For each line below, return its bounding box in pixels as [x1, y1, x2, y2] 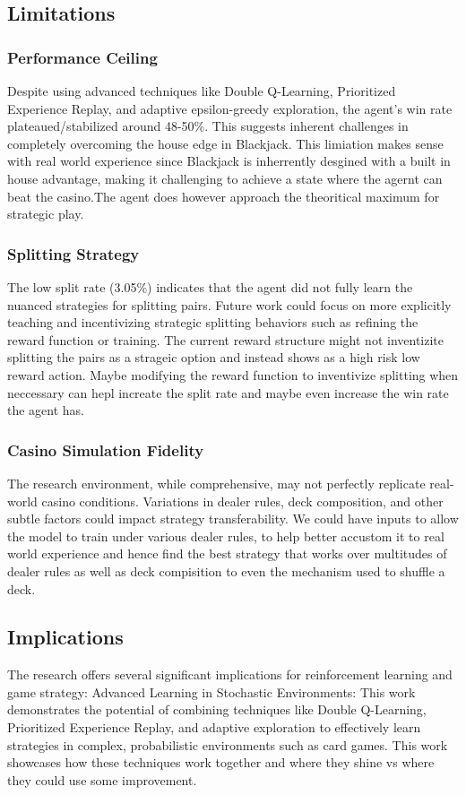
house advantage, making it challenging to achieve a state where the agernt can [7, 169, 443, 187]
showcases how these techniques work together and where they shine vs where [7, 753, 435, 772]
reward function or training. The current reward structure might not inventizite [7, 330, 444, 349]
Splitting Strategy [7, 242, 140, 264]
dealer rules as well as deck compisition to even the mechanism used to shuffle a [7, 561, 445, 580]
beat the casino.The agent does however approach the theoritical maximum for [7, 186, 440, 205]
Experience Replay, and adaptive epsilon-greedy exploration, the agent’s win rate [7, 99, 453, 117]
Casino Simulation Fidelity [7, 438, 204, 461]
